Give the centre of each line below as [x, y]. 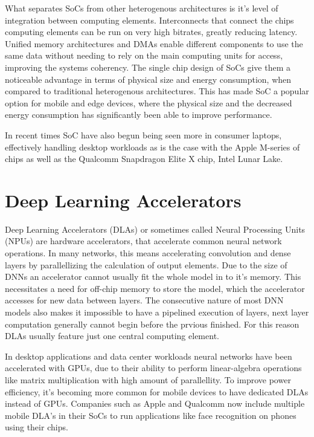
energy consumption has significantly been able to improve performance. [139, 115]
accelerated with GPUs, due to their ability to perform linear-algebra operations [153, 368]
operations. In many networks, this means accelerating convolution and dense [148, 253]
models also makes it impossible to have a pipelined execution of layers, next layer [157, 312]
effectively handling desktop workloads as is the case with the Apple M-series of [152, 147]
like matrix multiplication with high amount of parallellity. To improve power [148, 379]
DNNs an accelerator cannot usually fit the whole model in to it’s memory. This [153, 277]
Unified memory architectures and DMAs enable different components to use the [154, 43]
